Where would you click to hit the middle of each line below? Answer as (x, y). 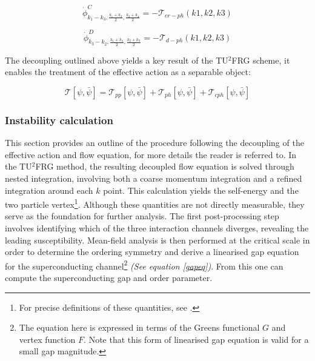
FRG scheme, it (261, 60)
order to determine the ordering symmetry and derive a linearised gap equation (152, 252)
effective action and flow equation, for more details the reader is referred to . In (151, 154)
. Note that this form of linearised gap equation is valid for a (196, 339)
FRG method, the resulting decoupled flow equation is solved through (165, 166)
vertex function (47, 339)
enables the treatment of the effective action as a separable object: (128, 72)
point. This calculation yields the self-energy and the (201, 190)
